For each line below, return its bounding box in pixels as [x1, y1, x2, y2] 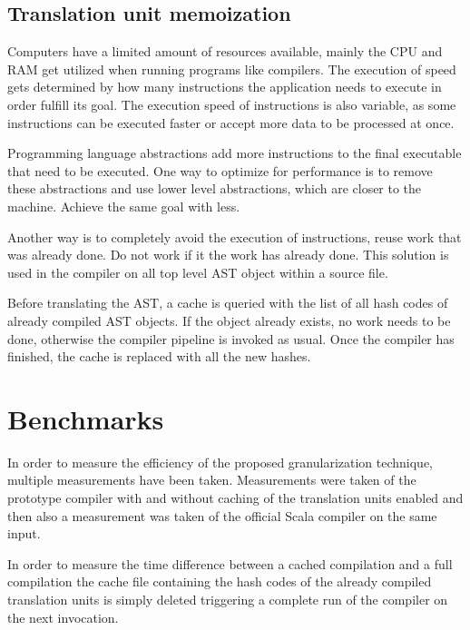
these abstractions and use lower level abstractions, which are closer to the [7, 179, 422, 198]
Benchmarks [7, 399, 164, 437]
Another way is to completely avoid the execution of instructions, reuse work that [7, 227, 462, 246]
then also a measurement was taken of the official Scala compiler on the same [7, 506, 437, 525]
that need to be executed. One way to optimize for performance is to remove [7, 161, 433, 180]
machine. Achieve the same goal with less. [7, 196, 240, 215]
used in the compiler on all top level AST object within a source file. [7, 262, 388, 281]
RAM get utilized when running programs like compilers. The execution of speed [7, 59, 456, 78]
